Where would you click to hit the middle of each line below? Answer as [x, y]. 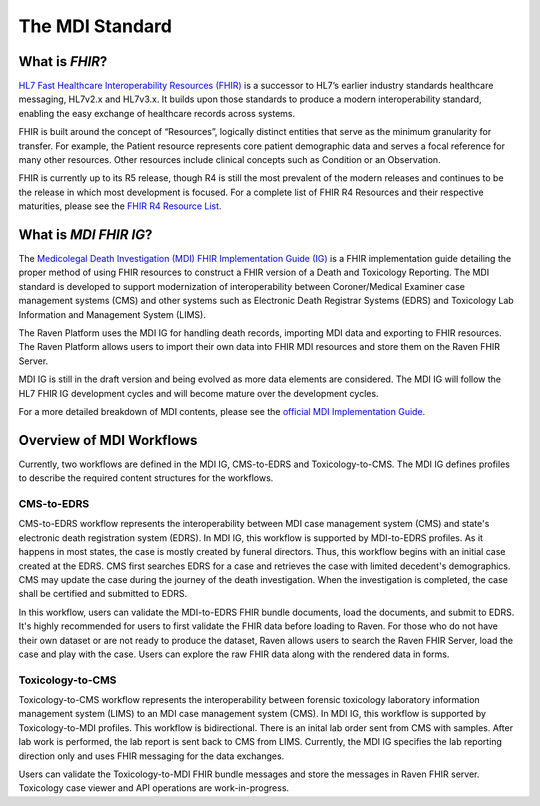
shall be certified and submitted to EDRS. [103, 594]
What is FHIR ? [63, 61]
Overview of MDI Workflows [108, 440]
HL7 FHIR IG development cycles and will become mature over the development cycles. [198, 393]
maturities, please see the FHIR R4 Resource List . [120, 206]
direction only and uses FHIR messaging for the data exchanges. [151, 756]
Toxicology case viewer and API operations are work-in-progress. [154, 788]
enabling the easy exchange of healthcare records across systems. [157, 113]
